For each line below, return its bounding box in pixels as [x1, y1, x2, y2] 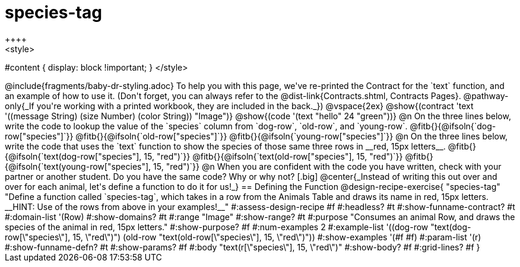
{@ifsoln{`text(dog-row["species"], [5, 151, 142, 161]
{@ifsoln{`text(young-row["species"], [5, 161, 151, 171]
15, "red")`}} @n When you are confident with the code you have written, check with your [153, 161, 502, 171]
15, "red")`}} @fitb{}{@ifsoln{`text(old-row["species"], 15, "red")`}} [144, 151, 403, 161]
